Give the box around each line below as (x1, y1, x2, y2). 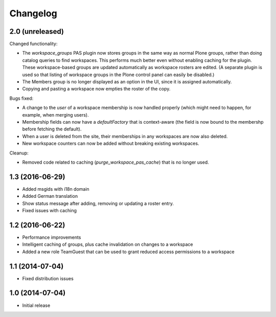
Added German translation (22, 193, 78, 199)
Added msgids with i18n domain (22, 186, 89, 192)
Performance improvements (22, 234, 81, 240)
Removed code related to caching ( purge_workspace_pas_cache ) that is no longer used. (22, 159, 209, 165)
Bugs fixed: (9, 95, 34, 101)
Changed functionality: (9, 41, 58, 47)
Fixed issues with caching (22, 208, 77, 213)
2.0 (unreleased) (9, 27, 64, 36)
